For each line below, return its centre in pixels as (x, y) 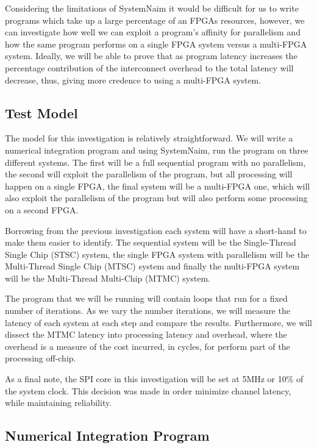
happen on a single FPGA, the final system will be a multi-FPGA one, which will (158, 186)
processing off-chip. (41, 358)
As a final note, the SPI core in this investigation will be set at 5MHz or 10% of (154, 379)
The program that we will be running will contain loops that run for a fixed (146, 298)
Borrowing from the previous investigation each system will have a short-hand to (156, 230)
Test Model (41, 112)
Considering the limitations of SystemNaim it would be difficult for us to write (152, 8)
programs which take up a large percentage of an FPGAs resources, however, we (155, 20)
